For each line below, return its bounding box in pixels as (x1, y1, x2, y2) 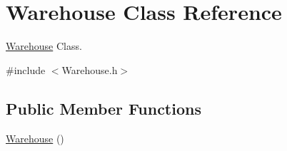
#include (6, 62, 46, 77)
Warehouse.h (61, 62, 118, 77)
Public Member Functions (6, 97, 201, 119)
